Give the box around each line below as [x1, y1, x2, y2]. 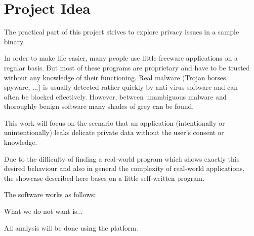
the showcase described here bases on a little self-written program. [4, 172, 205, 183]
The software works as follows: [4, 189, 96, 200]
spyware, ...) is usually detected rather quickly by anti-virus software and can [4, 82, 238, 92]
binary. [4, 36, 25, 46]
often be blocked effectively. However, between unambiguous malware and [4, 91, 227, 101]
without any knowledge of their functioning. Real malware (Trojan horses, [4, 72, 228, 82]
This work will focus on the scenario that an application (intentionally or [4, 117, 225, 128]
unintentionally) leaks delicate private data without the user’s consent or [4, 127, 224, 137]
